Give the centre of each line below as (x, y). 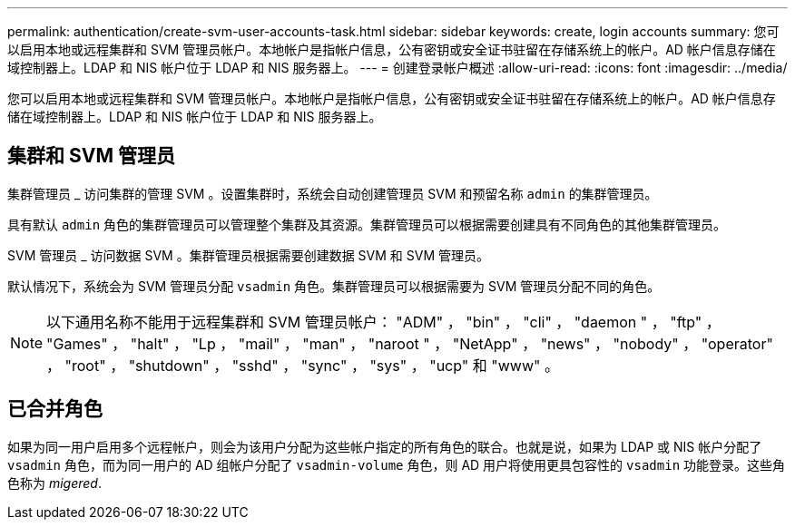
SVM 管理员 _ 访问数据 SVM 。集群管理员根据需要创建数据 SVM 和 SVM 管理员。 (248, 255)
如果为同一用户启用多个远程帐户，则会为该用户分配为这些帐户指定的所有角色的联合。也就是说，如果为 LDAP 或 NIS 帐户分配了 (385, 446)
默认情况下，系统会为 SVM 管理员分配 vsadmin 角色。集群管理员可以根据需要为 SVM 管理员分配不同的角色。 (334, 286)
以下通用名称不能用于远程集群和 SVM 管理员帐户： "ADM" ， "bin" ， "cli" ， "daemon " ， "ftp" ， (383, 322)
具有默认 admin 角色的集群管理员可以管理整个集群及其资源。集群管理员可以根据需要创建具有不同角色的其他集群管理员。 (367, 224)
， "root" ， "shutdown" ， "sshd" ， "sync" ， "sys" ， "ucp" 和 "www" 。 (303, 365)
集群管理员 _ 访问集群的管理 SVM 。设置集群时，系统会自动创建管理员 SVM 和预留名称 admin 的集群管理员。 (333, 193)
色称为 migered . (54, 483)
